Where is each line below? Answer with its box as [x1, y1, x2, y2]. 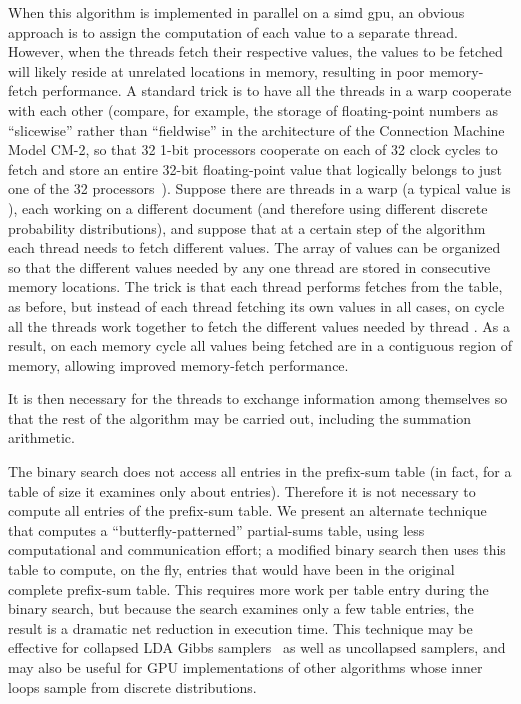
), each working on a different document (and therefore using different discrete [8, 197, 488, 218]
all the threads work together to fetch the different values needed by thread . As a [8, 315, 511, 336]
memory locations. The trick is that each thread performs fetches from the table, [8, 276, 503, 297]
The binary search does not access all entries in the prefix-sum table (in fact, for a [8, 461, 512, 482]
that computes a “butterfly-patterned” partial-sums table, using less [8, 519, 425, 540]
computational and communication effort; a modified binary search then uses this [8, 539, 506, 560]
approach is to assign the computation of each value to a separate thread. [8, 21, 458, 42]
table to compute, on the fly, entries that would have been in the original [8, 559, 455, 580]
